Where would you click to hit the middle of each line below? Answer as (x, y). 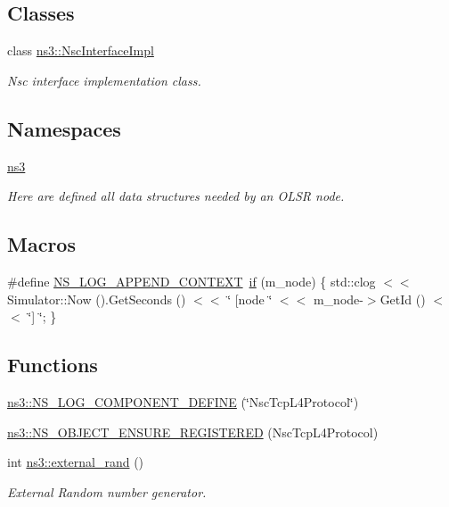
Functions (53, 365)
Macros (41, 244)
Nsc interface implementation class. (104, 80)
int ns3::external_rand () (76, 462)
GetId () (403, 299)
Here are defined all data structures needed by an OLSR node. (176, 196)
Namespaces (64, 128)
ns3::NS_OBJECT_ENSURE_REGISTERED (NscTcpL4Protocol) (193, 432)
